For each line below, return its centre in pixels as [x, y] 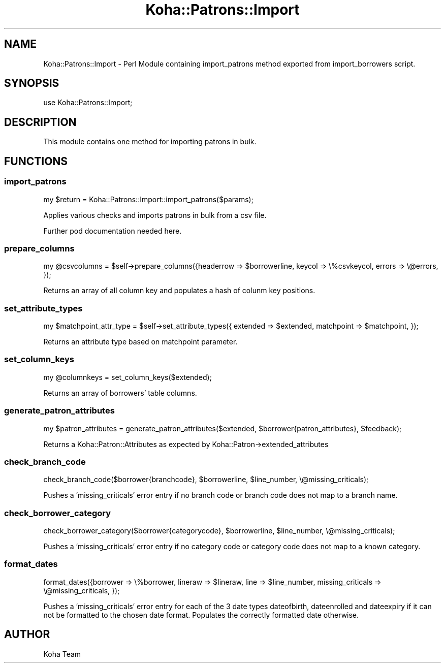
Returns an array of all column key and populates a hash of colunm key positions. [179, 291]
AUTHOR [27, 634]
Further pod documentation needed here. [113, 231]
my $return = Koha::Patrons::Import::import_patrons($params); [148, 199]
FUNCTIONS [36, 161]
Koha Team [62, 654]
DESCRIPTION [40, 122]
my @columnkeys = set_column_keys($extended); [128, 377]
